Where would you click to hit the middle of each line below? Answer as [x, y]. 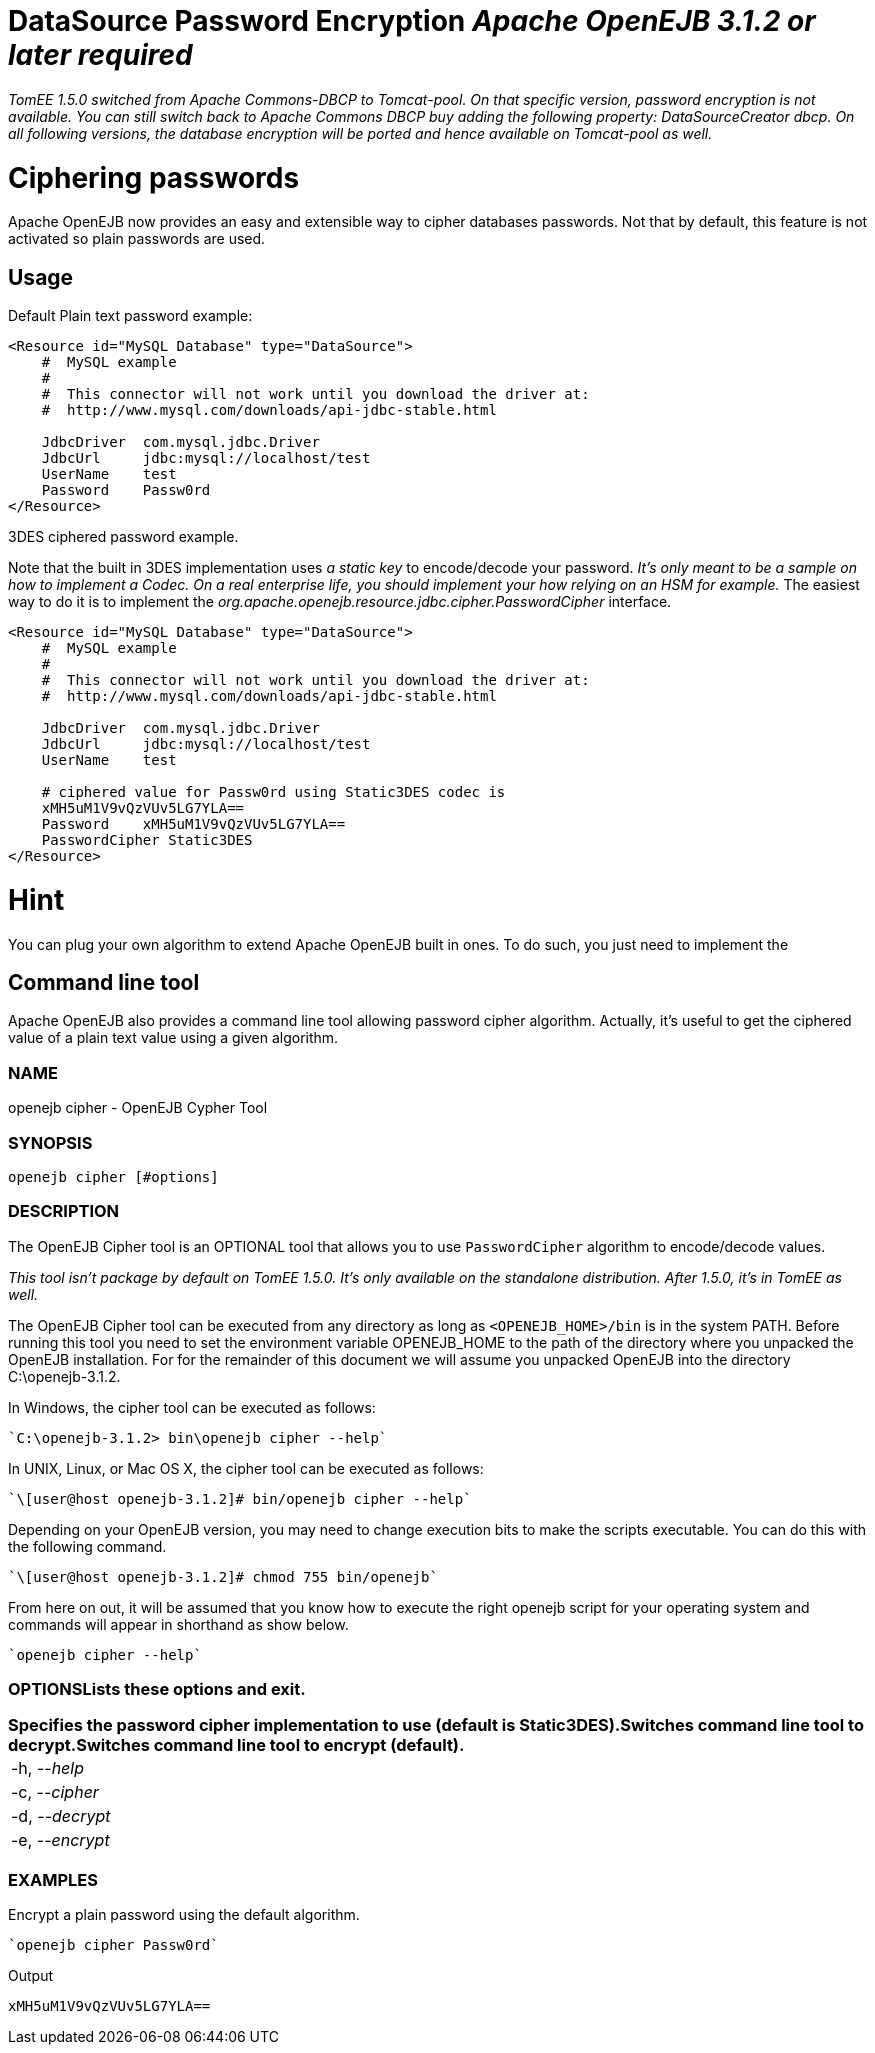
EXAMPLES [53, 1879]
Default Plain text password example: [130, 316]
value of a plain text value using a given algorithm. [173, 1038]
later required [100, 55]
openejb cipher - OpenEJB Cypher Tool [138, 1108]
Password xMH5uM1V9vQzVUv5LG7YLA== [193, 824]
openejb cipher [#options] [113, 1176]
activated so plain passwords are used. [137, 239]
